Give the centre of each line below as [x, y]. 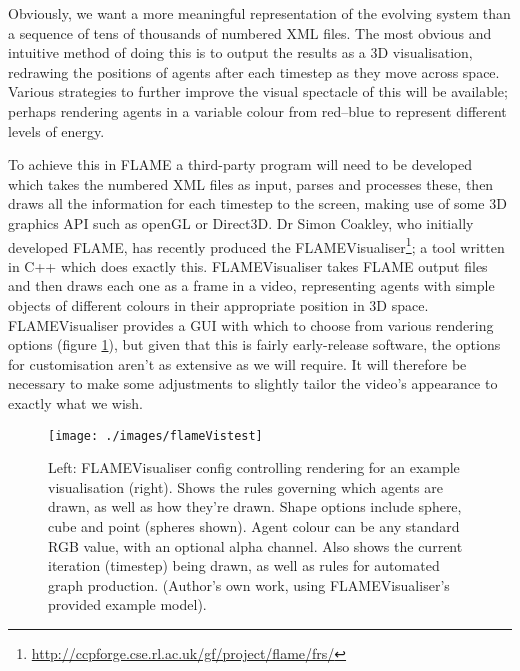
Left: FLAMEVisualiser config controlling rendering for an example [254, 467]
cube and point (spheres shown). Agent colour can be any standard [254, 525]
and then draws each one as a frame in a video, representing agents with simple [251, 285]
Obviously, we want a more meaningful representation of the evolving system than [259, 13]
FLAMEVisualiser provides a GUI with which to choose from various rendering [251, 324]
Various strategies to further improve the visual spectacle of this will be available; [258, 91]
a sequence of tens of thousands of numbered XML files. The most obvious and [250, 32]
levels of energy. [56, 130]
